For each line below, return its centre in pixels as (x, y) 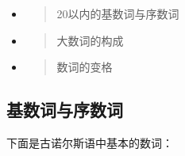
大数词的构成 (90, 40)
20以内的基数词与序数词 (118, 13)
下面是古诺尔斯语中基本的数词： (90, 142)
